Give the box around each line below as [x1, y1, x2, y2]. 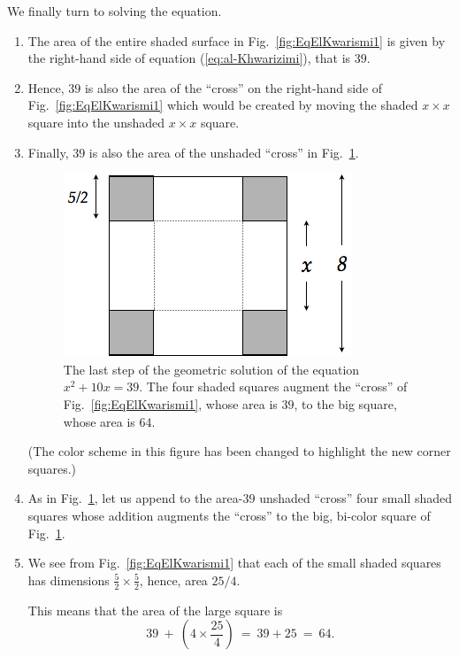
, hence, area [139, 570, 208, 589]
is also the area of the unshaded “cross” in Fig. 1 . [88, 143, 359, 161]
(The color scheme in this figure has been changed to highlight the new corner [27, 442, 451, 460]
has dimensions [27, 570, 110, 589]
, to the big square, [294, 394, 397, 413]
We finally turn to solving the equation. [7, 2, 222, 19]
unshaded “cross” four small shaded [259, 489, 452, 507]
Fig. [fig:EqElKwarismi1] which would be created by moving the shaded [27, 96, 418, 114]
